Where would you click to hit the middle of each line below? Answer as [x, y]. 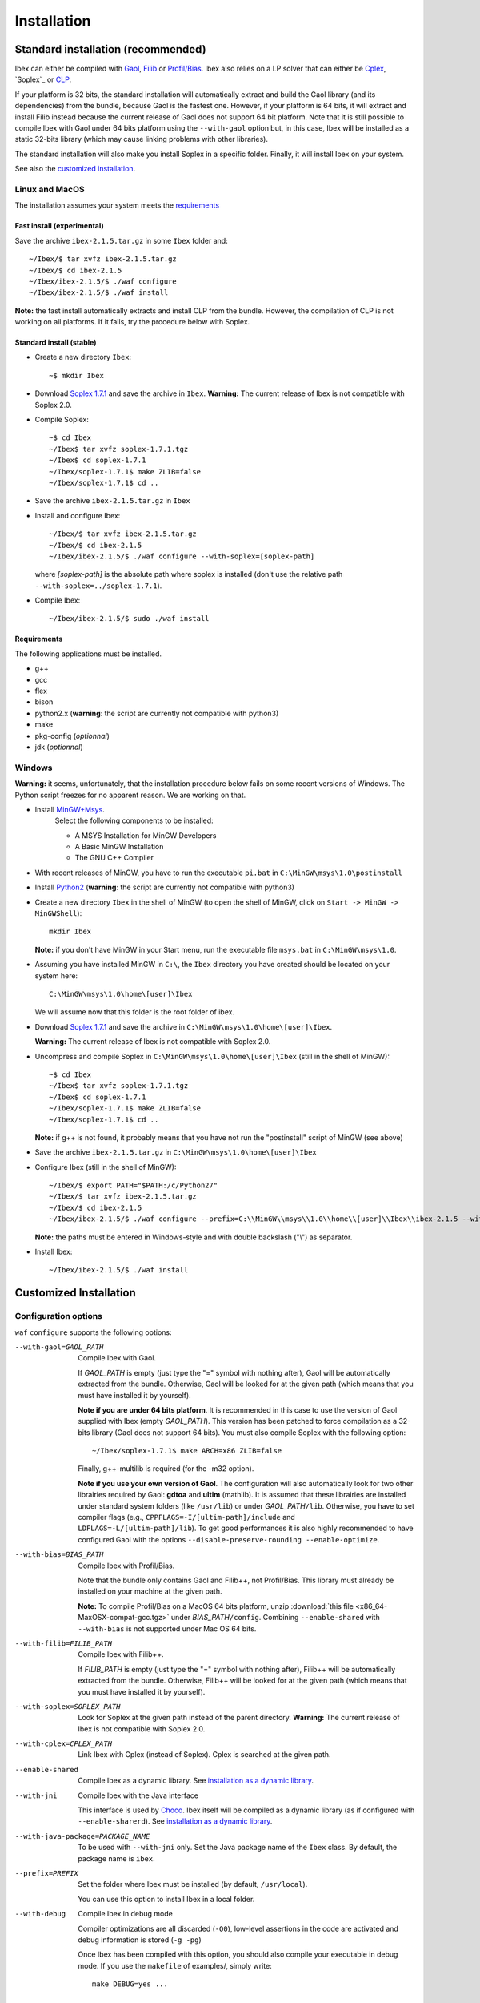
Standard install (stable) [56, 343]
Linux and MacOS [50, 189]
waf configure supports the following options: [93, 1332]
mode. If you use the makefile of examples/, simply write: [175, 1965]
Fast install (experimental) [59, 226]
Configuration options [59, 1316]
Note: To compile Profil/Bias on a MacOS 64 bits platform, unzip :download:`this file [216, 1606]
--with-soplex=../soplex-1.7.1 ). [98, 586]
